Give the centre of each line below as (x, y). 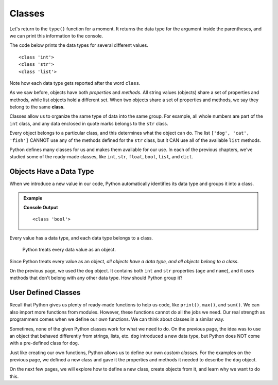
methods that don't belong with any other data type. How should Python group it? (96, 278)
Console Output (41, 208)
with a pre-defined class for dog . (44, 343)
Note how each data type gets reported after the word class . (75, 83)
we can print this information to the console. (56, 35)
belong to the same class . (37, 107)
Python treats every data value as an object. (69, 250)
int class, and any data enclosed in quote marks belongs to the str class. (89, 123)
